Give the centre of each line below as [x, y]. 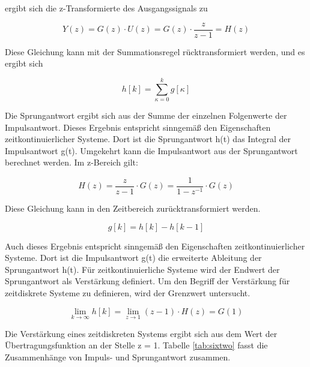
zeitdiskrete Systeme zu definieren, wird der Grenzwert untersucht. [128, 292]
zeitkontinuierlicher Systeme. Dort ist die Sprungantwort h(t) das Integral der [148, 139]
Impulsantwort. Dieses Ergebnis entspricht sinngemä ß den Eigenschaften [138, 127]
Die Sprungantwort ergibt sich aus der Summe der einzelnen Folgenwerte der [146, 115]
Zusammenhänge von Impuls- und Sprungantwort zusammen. [118, 357]
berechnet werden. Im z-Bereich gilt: [71, 162]
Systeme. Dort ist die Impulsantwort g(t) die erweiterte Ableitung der [133, 258]
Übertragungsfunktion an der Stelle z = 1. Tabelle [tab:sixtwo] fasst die [136, 345]
